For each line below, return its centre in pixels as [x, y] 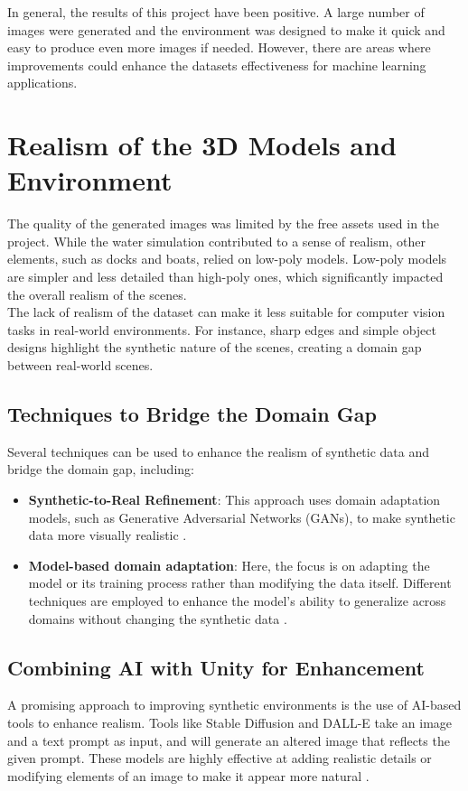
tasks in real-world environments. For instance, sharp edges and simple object [222, 329]
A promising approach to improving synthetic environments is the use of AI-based [234, 705]
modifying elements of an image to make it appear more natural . [188, 775]
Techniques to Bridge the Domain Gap [192, 414]
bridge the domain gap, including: [101, 469]
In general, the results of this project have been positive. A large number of [216, 12]
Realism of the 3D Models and [202, 145]
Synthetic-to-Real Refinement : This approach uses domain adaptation [234, 500]
